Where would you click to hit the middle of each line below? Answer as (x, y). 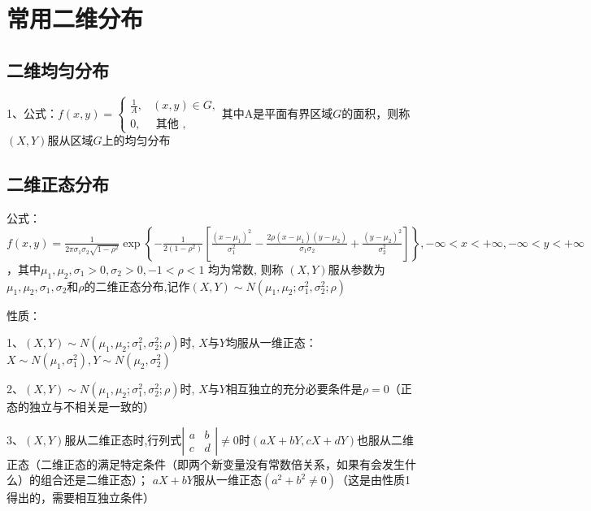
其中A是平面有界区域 (277, 113)
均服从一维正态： (271, 342)
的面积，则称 (376, 113)
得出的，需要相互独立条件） (80, 498)
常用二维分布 (75, 18)
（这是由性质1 (374, 480)
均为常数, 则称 (246, 268)
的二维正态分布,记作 (137, 286)
